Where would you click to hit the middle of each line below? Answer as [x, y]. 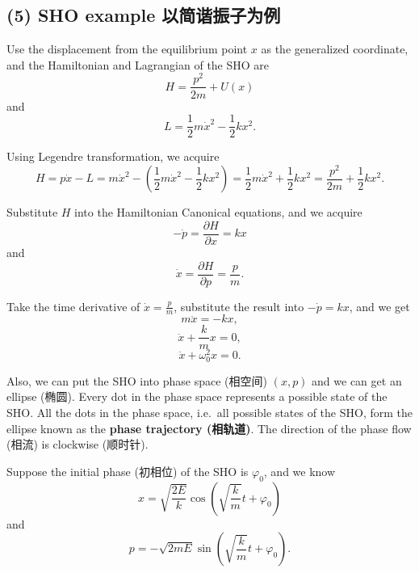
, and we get [379, 306]
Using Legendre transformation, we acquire [113, 156]
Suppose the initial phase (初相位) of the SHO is [128, 471]
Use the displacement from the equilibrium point [127, 49]
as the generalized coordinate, [335, 49]
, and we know [300, 471]
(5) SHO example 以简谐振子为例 [144, 15]
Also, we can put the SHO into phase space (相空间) [137, 380]
